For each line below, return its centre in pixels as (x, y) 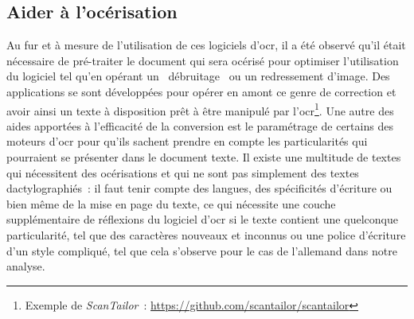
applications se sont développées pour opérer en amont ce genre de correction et (201, 91)
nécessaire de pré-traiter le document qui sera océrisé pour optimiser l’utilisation (203, 60)
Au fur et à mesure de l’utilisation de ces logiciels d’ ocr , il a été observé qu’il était (206, 45)
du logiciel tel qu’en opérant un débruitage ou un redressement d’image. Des (198, 76)
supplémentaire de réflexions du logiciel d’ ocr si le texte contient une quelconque (202, 219)
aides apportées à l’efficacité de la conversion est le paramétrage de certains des (200, 125)
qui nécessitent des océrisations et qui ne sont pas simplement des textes (183, 172)
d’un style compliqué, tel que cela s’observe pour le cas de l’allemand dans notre (202, 250)
